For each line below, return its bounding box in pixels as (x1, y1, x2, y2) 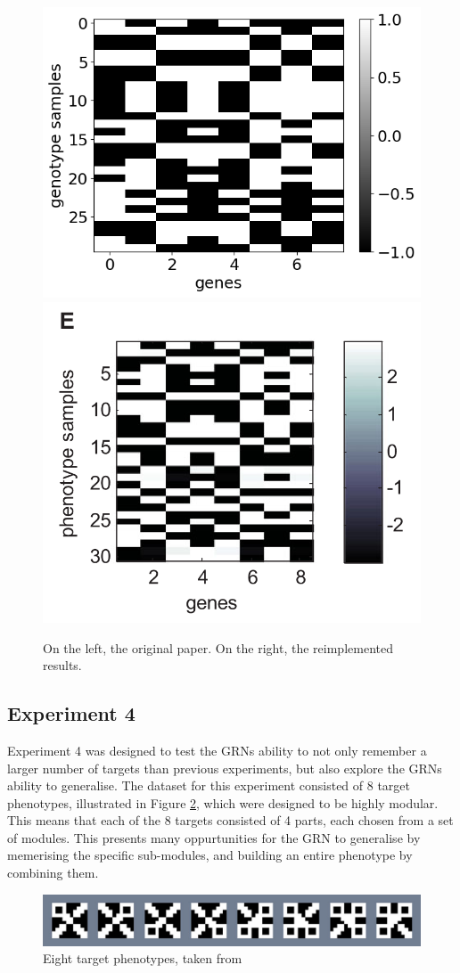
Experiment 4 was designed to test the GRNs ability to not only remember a (7, 740, 427, 759)
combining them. (7, 863, 99, 882)
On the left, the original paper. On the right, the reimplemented (43, 638, 393, 657)
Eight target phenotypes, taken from (43, 949, 242, 968)
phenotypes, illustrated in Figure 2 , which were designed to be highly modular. (7, 793, 439, 812)
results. (43, 656, 82, 675)
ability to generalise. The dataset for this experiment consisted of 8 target (7, 776, 411, 795)
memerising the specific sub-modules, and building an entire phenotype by (7, 846, 413, 864)
